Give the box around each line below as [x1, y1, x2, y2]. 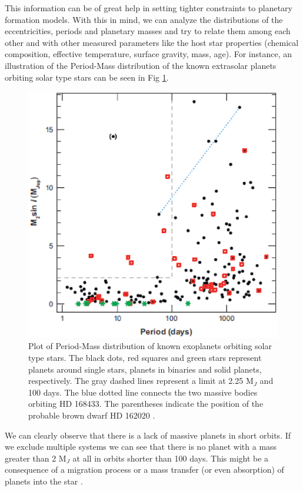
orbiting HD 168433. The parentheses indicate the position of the [28, 397, 264, 410]
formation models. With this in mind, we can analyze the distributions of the [5, 13, 283, 25]
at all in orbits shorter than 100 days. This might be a [72, 452, 269, 464]
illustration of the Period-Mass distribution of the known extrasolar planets [5, 59, 277, 71]
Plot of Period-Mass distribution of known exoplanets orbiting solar [28, 340, 272, 352]
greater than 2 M [5, 452, 66, 464]
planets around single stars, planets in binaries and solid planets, [28, 363, 262, 375]
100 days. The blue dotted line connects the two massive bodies [28, 386, 258, 398]
